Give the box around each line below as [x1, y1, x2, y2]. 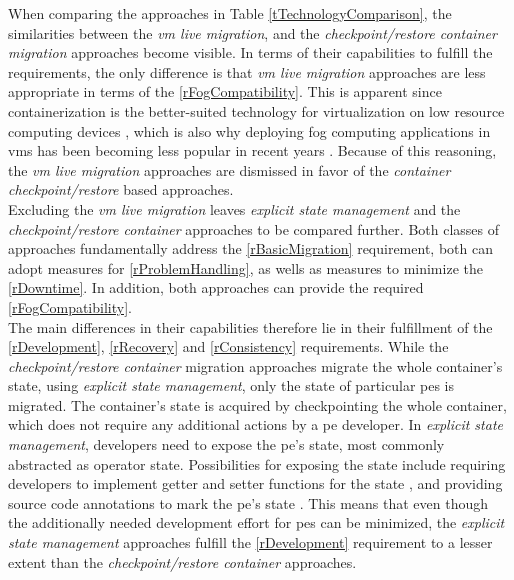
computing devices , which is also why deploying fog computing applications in [8, 120, 491, 141]
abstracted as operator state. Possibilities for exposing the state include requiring [8, 453, 506, 474]
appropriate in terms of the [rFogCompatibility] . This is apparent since [8, 81, 442, 102]
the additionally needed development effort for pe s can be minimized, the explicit [8, 512, 505, 533]
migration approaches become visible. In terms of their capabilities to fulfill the [8, 42, 493, 63]
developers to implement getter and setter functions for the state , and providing [8, 473, 503, 494]
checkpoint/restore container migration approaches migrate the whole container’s [8, 355, 503, 376]
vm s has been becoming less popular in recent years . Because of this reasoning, [8, 140, 497, 161]
